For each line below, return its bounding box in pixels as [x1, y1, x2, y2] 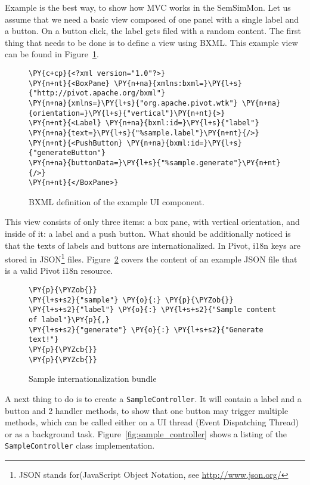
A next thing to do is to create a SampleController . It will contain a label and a [5, 392, 302, 404]
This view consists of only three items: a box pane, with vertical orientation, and [5, 215, 300, 228]
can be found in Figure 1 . [5, 48, 99, 60]
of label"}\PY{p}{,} [29, 316, 110, 325]
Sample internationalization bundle [29, 372, 157, 385]
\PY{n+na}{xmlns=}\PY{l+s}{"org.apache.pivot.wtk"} [29, 98, 238, 107]
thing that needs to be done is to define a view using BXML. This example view [5, 36, 298, 48]
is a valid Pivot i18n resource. [5, 264, 113, 277]
